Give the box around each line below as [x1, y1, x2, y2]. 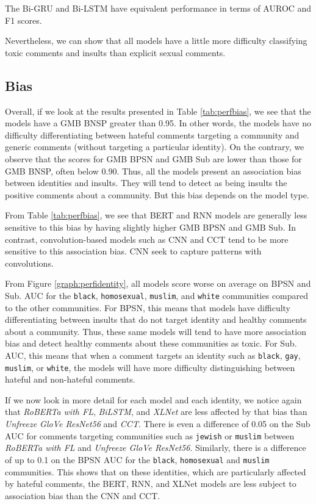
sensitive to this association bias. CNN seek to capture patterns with [5, 245, 262, 257]
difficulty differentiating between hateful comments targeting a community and [5, 128, 300, 141]
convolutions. [5, 256, 54, 269]
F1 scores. [5, 13, 42, 26]
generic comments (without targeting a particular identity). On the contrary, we [5, 140, 304, 153]
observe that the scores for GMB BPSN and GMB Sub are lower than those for [5, 152, 302, 165]
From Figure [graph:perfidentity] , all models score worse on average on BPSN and [5, 277, 311, 290]
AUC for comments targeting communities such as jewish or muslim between [5, 429, 295, 442]
